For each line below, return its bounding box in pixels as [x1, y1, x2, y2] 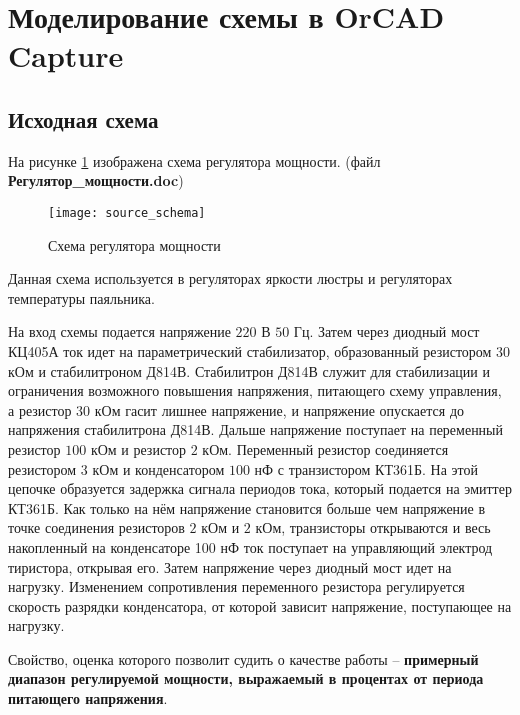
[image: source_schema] [48, 205, 206, 220]
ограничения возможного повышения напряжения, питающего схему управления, [8, 380, 502, 401]
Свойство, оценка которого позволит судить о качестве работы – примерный [8, 648, 479, 669]
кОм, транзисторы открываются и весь [255, 517, 491, 538]
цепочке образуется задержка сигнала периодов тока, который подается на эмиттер [8, 478, 512, 499]
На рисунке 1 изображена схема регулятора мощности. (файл [8, 150, 381, 171]
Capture [8, 35, 124, 76]
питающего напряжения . [8, 688, 168, 709]
